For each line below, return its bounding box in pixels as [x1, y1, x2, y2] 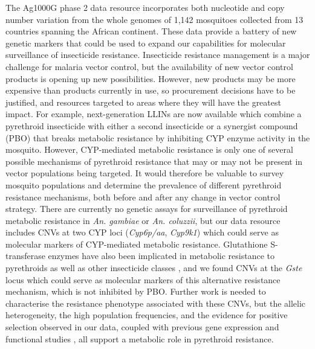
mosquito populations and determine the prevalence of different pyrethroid [5, 178, 282, 191]
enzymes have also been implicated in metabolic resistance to [48, 249, 275, 262]
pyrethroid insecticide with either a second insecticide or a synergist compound [5, 119, 298, 132]
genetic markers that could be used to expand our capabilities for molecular [5, 36, 286, 49]
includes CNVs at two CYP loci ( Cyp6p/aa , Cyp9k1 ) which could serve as [5, 226, 279, 239]
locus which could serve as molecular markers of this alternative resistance [5, 273, 281, 286]
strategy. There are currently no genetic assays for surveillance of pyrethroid [5, 202, 288, 215]
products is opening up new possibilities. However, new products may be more [5, 72, 296, 85]
